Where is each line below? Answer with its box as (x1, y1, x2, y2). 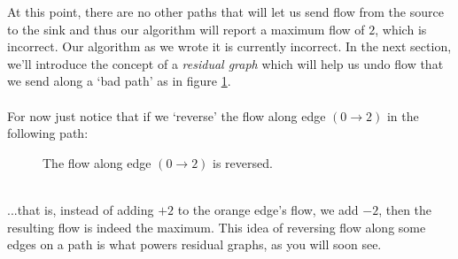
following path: (7, 124, 89, 142)
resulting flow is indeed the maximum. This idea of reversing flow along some (7, 217, 426, 236)
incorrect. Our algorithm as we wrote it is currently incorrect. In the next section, (7, 37, 452, 56)
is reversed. (213, 153, 273, 171)
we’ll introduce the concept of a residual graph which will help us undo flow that (7, 54, 444, 72)
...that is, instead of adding (7, 200, 154, 218)
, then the (378, 200, 432, 218)
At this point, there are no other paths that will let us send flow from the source (7, 3, 444, 20)
